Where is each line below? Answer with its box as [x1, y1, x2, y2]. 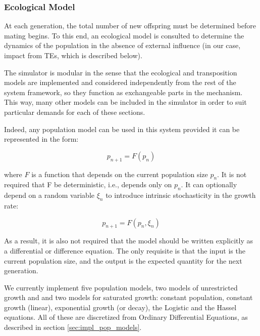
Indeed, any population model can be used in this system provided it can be [4, 123, 240, 134]
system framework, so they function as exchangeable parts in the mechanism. [4, 87, 243, 97]
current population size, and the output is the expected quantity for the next [4, 255, 242, 266]
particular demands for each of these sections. [4, 106, 145, 117]
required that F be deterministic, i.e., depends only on [4, 179, 172, 190]
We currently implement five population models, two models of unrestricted [4, 282, 238, 292]
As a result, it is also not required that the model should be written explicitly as [4, 235, 253, 246]
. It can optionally [181, 179, 237, 190]
